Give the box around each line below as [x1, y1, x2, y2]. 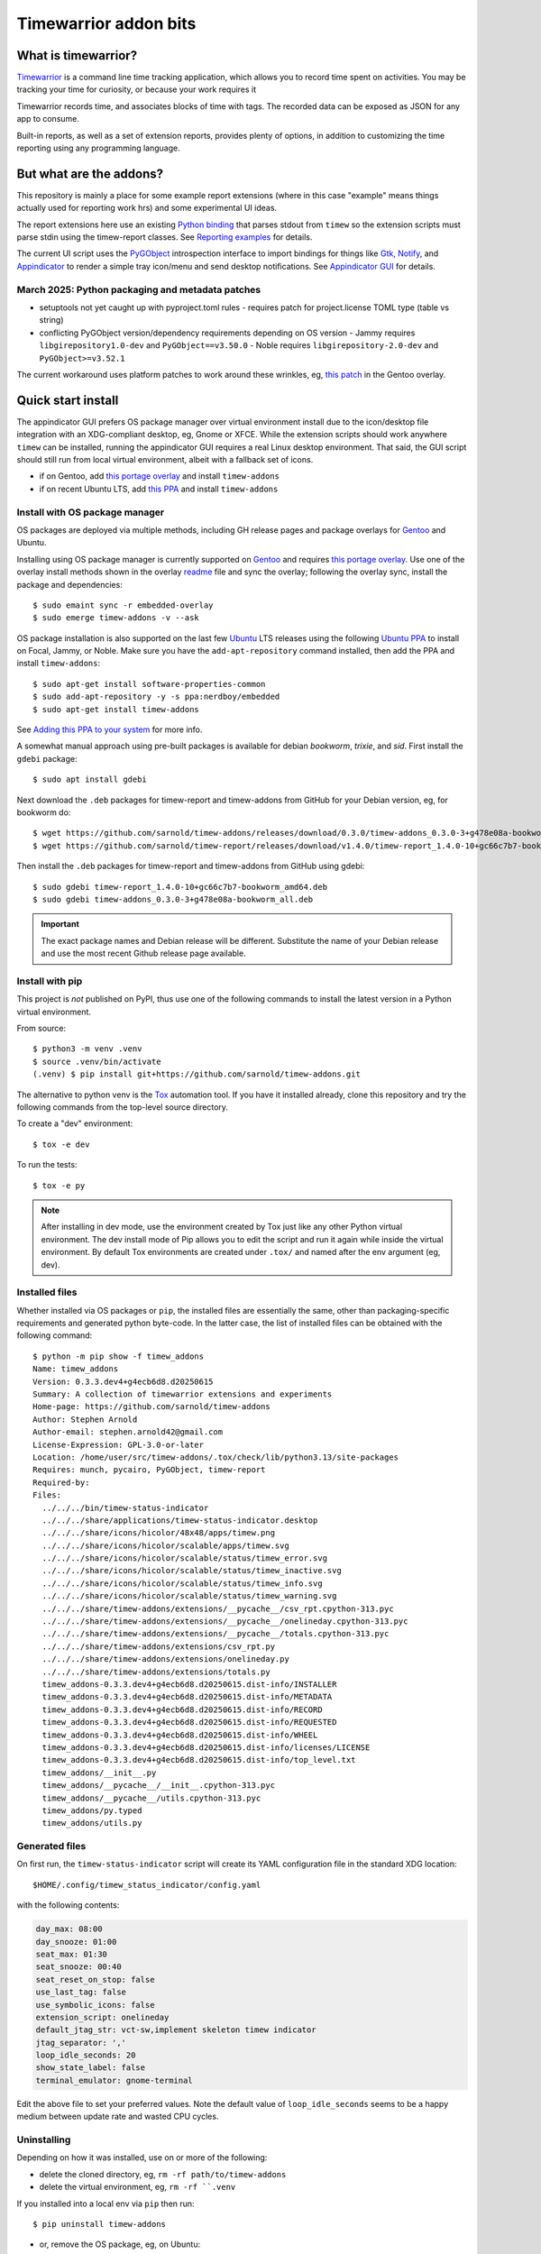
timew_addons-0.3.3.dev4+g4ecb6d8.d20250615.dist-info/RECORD [41, 1704, 324, 1715]
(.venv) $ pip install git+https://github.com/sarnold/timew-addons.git [32, 1069, 361, 1079]
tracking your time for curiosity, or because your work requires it [16, 84, 257, 95]
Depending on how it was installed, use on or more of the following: [16, 2152, 268, 2163]
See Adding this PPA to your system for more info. [16, 724, 203, 735]
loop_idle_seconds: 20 [35, 2050, 136, 2060]
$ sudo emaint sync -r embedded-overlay [32, 600, 214, 610]
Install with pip [16, 975, 83, 987]
